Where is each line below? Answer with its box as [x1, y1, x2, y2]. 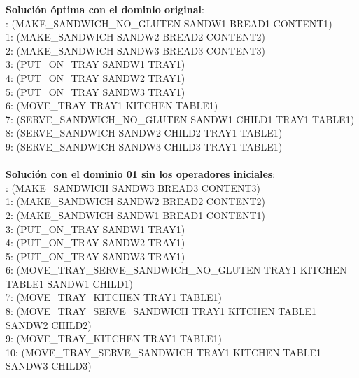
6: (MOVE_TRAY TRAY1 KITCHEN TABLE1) [6, 98, 218, 113]
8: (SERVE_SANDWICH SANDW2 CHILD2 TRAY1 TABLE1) [6, 125, 283, 140]
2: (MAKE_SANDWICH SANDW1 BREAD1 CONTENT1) [6, 207, 266, 222]
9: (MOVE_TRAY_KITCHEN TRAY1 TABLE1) [6, 331, 222, 346]
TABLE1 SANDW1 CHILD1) [6, 276, 133, 290]
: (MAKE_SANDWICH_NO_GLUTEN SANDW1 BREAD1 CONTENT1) [6, 15, 332, 30]
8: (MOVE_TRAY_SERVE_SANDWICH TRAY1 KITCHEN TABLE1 [6, 304, 316, 318]
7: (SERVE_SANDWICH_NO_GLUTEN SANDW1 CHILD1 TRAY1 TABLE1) [6, 111, 355, 126]
